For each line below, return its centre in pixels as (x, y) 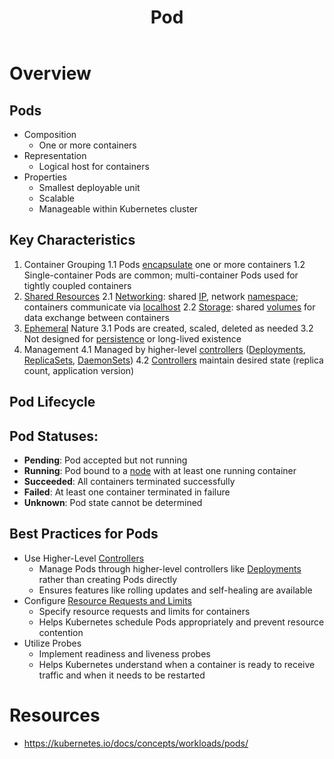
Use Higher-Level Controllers (84, 558)
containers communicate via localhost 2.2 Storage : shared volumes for (169, 307)
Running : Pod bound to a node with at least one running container (160, 471)
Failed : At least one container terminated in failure (127, 492)
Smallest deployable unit (89, 187)
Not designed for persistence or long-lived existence (132, 338)
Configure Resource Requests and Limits (108, 600)
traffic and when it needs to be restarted (122, 675)
